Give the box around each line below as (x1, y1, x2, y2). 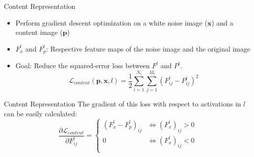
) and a (211, 17, 233, 27)
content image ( (15, 27, 63, 37)
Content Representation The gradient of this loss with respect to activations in (4, 99, 241, 109)
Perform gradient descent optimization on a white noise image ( (15, 17, 207, 27)
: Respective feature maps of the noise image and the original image (46, 43, 251, 53)
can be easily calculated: (4, 108, 77, 118)
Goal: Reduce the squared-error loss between (15, 60, 150, 71)
